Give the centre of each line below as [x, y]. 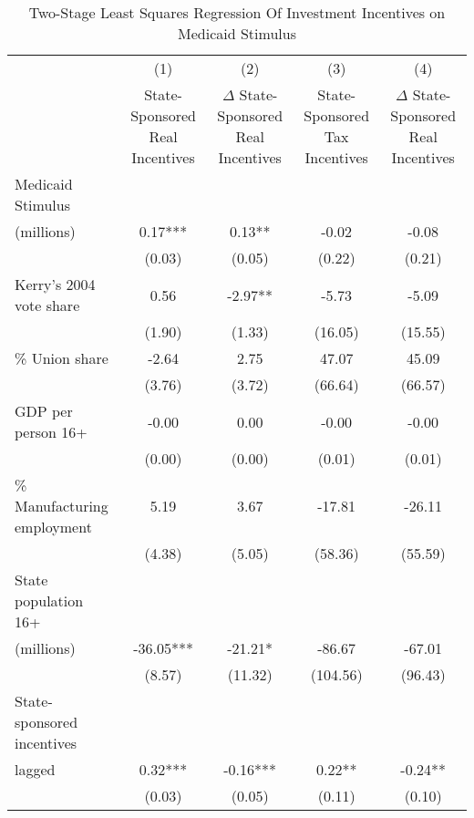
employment [53, 527]
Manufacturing [62, 506]
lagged [35, 769]
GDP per [44, 411]
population [49, 601]
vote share [47, 305]
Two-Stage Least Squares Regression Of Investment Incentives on [237, 12]
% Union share [62, 358]
